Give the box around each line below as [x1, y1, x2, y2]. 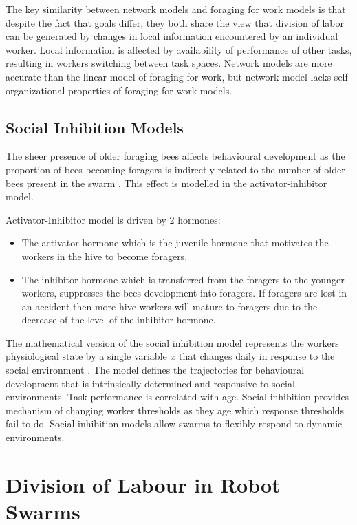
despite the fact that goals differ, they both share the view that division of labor [6, 15, 345, 30]
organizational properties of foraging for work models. [6, 83, 232, 97]
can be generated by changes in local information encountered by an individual [6, 29, 338, 43]
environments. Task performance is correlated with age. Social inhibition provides [6, 389, 349, 404]
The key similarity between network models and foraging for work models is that [6, 2, 346, 16]
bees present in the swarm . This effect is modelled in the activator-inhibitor [6, 175, 327, 190]
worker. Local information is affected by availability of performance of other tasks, [6, 42, 352, 56]
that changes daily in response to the [179, 349, 335, 363]
